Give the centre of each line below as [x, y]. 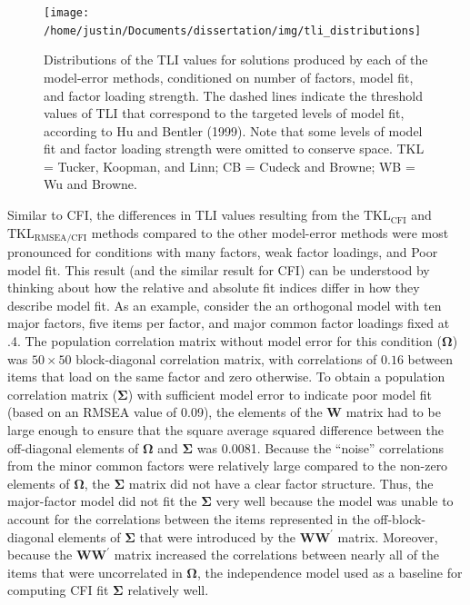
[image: [67, 13]
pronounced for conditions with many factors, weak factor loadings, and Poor [223, 252]
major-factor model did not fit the [102, 501]
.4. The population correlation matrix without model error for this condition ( [225, 341]
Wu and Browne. [90, 184]
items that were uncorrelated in [95, 572]
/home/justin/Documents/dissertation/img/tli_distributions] [233, 30]
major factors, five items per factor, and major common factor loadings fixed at [229, 323]
